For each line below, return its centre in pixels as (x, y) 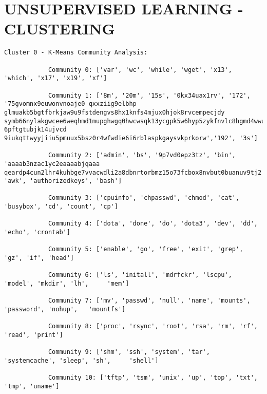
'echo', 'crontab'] (37, 232)
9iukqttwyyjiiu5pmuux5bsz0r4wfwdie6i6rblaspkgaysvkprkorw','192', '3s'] (131, 138)
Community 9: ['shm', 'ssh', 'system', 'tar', (129, 352)
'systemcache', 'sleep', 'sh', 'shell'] (81, 360)
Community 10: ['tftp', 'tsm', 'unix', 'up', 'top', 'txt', (153, 378)
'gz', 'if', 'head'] (39, 258)
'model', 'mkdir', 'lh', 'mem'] (67, 284)
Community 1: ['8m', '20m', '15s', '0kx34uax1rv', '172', (149, 95)
